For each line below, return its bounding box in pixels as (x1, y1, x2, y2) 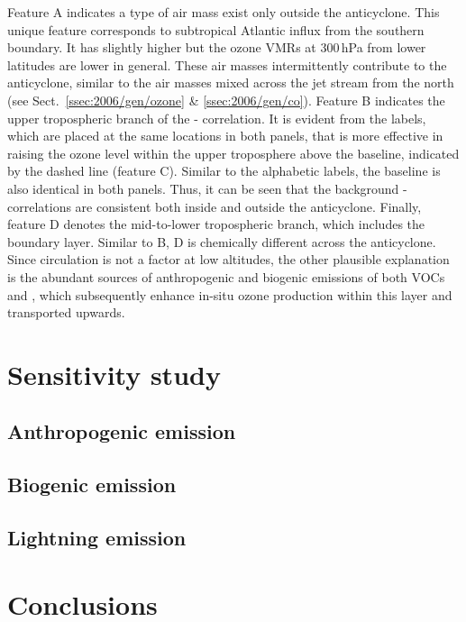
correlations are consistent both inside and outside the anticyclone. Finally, (7, 197, 422, 215)
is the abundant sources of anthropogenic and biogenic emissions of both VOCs (7, 267, 445, 286)
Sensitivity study (7, 355, 221, 392)
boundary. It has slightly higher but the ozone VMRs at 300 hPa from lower (7, 38, 426, 57)
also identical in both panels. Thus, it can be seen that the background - (7, 178, 407, 197)
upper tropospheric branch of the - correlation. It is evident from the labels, (7, 108, 426, 127)
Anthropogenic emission (7, 417, 236, 445)
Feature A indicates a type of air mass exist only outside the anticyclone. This (7, 3, 440, 21)
